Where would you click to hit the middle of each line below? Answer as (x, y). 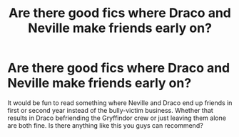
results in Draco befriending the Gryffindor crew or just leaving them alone (117, 118)
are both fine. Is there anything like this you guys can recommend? (105, 125)
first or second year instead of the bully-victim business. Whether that (111, 110)
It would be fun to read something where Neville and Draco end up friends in (120, 103)
